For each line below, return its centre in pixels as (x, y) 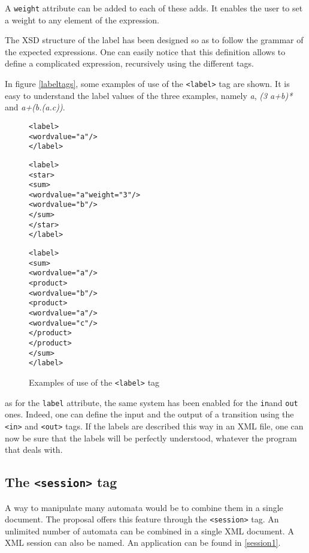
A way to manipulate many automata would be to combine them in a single (144, 507)
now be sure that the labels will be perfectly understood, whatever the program (151, 438)
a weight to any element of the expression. (82, 19)
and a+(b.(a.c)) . (35, 107)
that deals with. (34, 450)
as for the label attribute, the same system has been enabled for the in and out (152, 402)
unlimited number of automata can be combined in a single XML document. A (149, 531)
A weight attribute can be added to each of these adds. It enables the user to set (154, 8)
